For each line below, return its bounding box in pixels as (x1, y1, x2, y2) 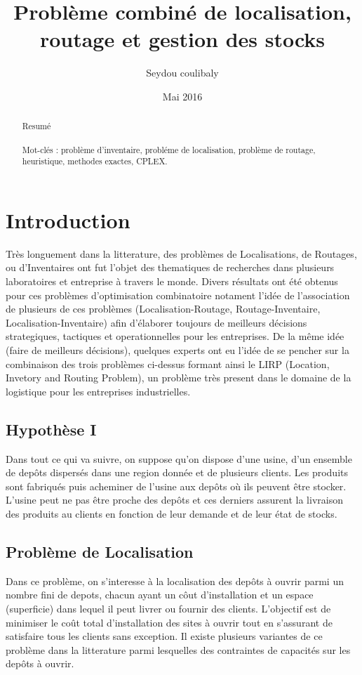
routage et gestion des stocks (39, 25, 326, 53)
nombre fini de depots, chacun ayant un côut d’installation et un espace (6, 587, 314, 602)
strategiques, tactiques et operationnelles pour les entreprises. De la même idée (6, 329, 344, 343)
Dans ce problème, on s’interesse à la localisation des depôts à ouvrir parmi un (6, 573, 344, 588)
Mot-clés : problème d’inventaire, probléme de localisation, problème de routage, (22, 143, 316, 155)
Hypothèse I (6, 418, 97, 440)
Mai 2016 (162, 89, 203, 103)
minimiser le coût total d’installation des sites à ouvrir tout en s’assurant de (6, 615, 333, 629)
